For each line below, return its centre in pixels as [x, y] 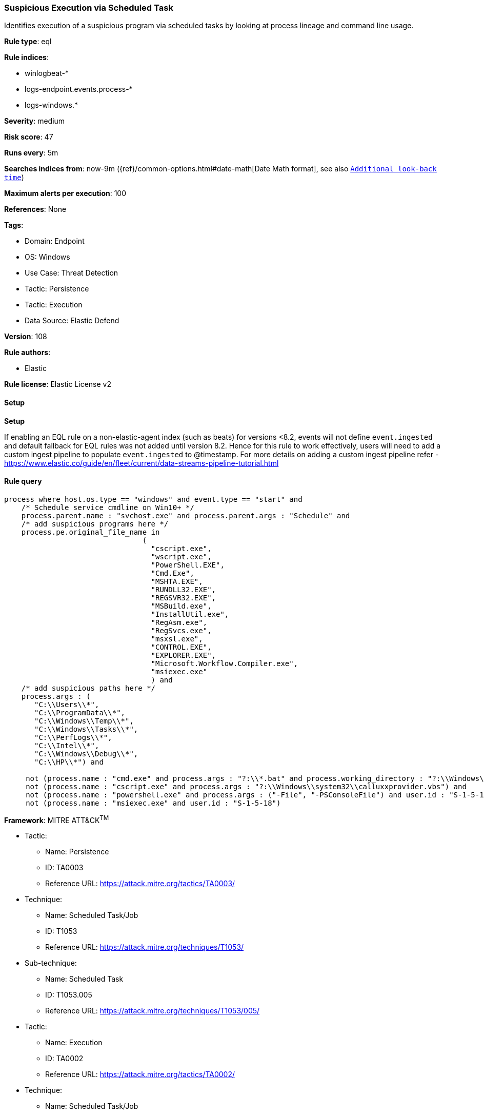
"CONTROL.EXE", [181, 647]
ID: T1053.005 [69, 995]
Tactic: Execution [54, 305]
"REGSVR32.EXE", [184, 598]
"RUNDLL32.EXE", [184, 589]
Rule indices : [26, 57]
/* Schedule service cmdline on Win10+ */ [108, 507]
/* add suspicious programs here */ [95, 524]
